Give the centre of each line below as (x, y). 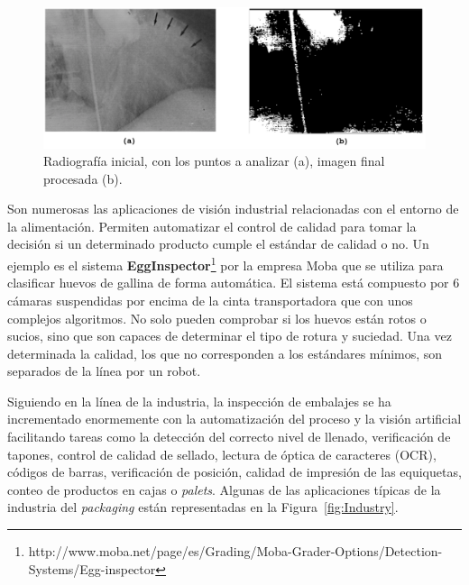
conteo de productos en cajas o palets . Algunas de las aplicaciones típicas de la (224, 489)
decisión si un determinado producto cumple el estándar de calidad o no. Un (218, 244)
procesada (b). (83, 178)
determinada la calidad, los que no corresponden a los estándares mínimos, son (225, 353)
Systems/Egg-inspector (92, 568)
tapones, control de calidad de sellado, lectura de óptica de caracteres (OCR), (222, 454)
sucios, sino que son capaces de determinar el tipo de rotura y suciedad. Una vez (230, 336)
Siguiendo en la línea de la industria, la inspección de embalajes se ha (199, 401)
